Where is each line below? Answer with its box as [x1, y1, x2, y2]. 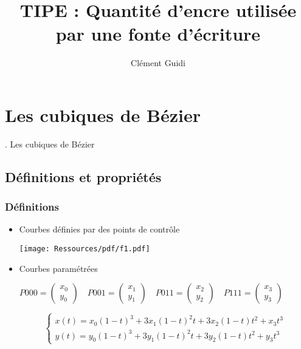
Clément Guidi [131, 56, 185, 69]
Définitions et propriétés [5, 167, 162, 186]
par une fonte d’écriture [55, 21, 261, 46]
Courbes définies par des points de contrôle [19, 223, 180, 235]
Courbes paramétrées [19, 262, 98, 274]
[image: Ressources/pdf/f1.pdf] [19, 245, 150, 254]
